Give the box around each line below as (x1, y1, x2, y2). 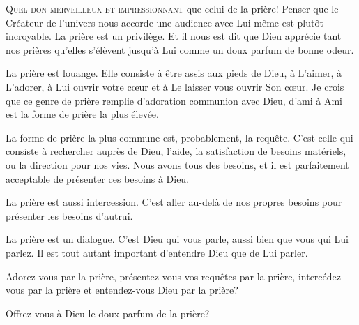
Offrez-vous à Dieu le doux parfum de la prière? (6, 305, 210, 320)
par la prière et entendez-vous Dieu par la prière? (27, 282, 238, 297)
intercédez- (298, 269, 344, 283)
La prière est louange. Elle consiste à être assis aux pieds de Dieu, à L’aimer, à (6, 66, 342, 80)
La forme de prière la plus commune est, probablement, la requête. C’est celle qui (6, 130, 353, 144)
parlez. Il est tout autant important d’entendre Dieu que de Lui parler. (6, 245, 308, 259)
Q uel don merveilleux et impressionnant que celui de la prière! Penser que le (6, 1, 339, 15)
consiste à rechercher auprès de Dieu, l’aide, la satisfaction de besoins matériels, (6, 144, 346, 158)
